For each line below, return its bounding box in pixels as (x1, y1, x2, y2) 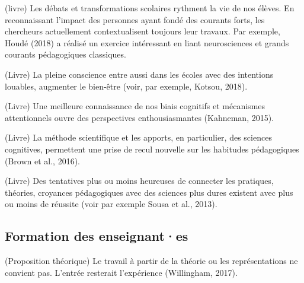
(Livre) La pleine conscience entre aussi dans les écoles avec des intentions (5, 68, 274, 80)
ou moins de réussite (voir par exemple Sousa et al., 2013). (5, 198, 217, 210)
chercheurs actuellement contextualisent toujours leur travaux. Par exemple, (5, 25, 280, 37)
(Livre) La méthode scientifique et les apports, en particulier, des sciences (5, 131, 272, 144)
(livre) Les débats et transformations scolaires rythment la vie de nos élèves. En (5, 2, 295, 14)
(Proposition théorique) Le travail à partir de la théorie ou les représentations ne (5, 255, 298, 267)
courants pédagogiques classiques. (5, 48, 126, 61)
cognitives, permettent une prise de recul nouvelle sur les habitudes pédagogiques (5, 142, 299, 155)
